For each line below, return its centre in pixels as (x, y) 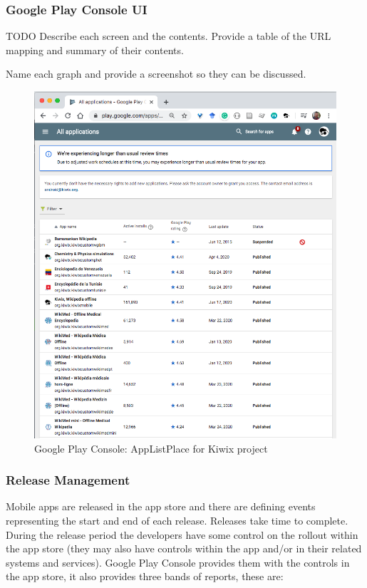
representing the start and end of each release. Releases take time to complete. (177, 520)
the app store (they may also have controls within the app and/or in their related (184, 548)
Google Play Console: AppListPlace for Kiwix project (151, 448)
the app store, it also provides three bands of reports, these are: (145, 576)
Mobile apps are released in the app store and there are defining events (161, 506)
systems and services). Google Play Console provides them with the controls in (178, 562)
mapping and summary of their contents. (95, 50)
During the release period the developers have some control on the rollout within (182, 534)
